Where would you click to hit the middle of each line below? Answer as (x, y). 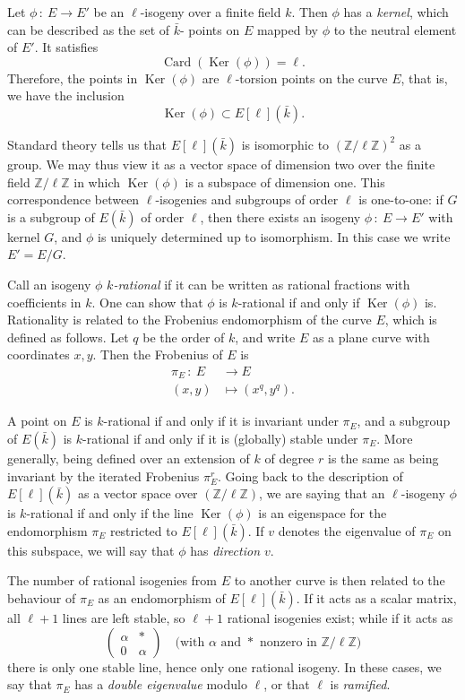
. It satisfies (66, 47)
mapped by (287, 29)
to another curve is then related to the (340, 580)
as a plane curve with (371, 337)
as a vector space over (138, 493)
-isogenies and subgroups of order (247, 199)
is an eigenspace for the (323, 513)
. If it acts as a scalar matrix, (376, 597)
